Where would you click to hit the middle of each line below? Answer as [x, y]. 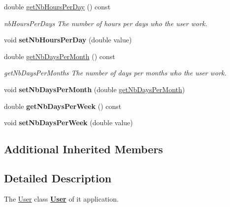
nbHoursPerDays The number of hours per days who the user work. [106, 23]
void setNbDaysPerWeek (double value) [68, 122]
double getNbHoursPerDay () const [57, 6]
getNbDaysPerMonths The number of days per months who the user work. [115, 73]
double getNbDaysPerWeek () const [63, 106]
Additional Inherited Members [83, 149]
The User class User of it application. [61, 198]
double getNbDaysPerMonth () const [60, 56]
